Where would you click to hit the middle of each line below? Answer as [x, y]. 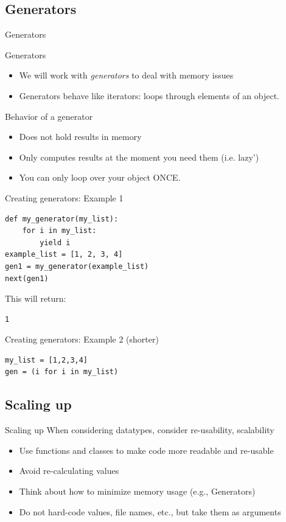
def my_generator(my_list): [62, 219]
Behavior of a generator [49, 116]
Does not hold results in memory [80, 137]
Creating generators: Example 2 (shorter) [82, 339]
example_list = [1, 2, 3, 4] [64, 255]
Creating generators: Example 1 [64, 197]
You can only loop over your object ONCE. [100, 177]
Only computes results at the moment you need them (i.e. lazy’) [139, 157]
